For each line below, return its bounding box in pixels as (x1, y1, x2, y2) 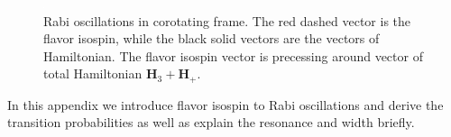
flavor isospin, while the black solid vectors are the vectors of (43, 29, 380, 48)
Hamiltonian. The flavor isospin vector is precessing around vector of (43, 46, 423, 65)
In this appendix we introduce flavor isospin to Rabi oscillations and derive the (7, 95, 444, 114)
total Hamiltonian (43, 64, 143, 83)
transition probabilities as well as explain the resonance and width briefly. (7, 113, 415, 132)
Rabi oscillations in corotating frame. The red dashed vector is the (43, 11, 411, 30)
